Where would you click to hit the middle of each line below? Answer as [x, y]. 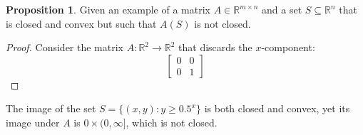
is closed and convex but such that [81, 23]
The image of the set [51, 108]
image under [33, 122]
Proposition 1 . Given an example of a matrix [108, 9]
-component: [288, 47]
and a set [282, 9]
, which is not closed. [172, 122]
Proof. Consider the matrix [65, 47]
